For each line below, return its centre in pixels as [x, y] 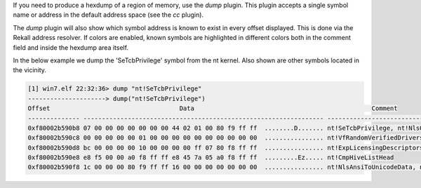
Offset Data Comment [213, 108]
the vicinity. [30, 70]
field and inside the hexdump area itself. [71, 47]
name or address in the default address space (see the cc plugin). [108, 15]
